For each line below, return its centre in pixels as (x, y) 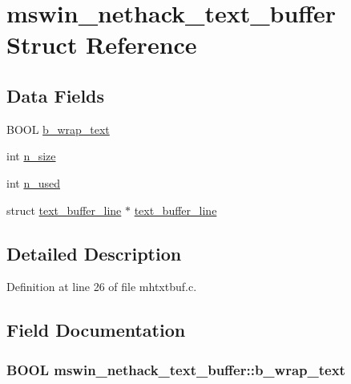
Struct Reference (102, 44)
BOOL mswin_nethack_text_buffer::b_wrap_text (176, 369)
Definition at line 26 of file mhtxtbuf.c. (102, 287)
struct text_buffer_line (64, 210)
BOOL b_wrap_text (58, 129)
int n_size (31, 156)
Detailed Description (94, 253)
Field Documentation (96, 330)
